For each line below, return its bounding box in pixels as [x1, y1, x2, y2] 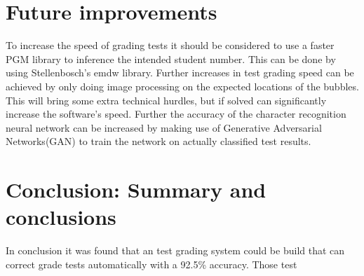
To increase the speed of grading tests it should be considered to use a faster [6, 38, 335, 53]
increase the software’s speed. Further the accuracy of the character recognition [6, 106, 346, 121]
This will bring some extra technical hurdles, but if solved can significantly [6, 92, 327, 107]
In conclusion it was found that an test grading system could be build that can [6, 243, 345, 258]
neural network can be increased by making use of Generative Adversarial [6, 120, 322, 134]
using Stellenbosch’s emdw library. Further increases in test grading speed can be [6, 65, 354, 80]
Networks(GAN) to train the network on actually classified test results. [6, 134, 311, 149]
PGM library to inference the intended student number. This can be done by [6, 51, 336, 66]
